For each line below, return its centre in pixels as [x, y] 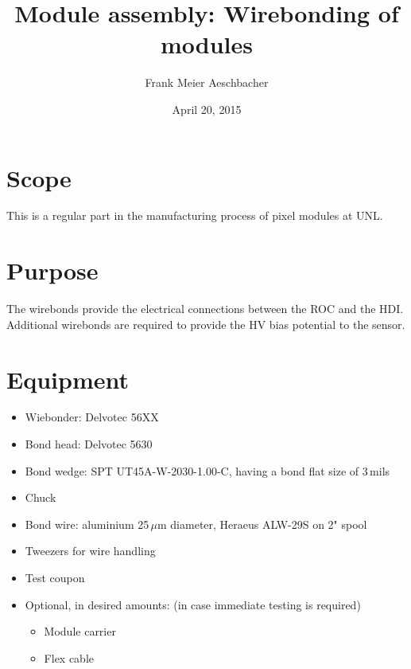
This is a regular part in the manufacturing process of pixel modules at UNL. [195, 215]
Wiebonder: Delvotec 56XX [92, 417]
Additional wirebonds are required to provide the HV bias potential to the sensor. [206, 324]
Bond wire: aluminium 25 [87, 524]
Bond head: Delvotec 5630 [89, 444]
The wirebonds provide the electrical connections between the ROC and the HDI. [205, 309]
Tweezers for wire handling [90, 551]
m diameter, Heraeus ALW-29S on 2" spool [262, 524]
